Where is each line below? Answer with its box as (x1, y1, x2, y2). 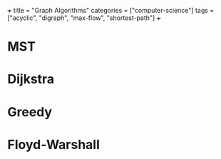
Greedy (7, 103, 52, 120)
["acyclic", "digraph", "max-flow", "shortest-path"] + (7, 14, 161, 22)
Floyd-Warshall (7, 136, 100, 153)
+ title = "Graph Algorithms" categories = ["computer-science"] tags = (7, 6, 215, 14)
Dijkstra (7, 71, 55, 88)
